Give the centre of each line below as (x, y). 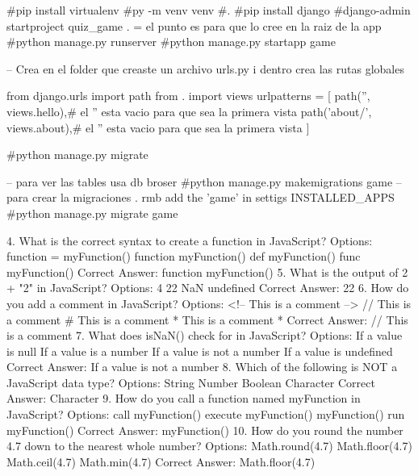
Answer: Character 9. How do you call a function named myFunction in (184, 398)
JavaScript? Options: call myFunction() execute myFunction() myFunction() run (206, 414)
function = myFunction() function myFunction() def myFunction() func (184, 256)
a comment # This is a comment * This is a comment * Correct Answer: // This (207, 319)
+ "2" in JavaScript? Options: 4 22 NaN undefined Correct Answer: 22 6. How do (208, 288)
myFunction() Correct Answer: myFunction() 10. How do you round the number (205, 430)
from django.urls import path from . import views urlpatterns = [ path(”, (188, 96)
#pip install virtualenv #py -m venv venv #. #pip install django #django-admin (209, 10)
